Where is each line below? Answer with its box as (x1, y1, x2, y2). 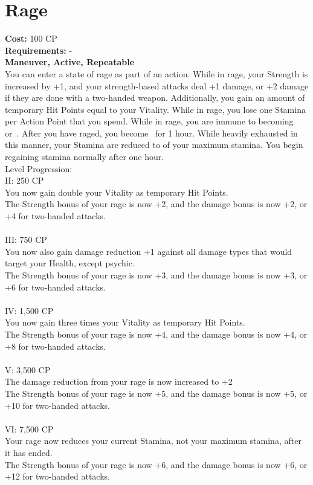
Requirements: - (5, 43, 73, 56)
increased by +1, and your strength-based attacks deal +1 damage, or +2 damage (5, 79, 309, 92)
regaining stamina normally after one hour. (5, 150, 164, 163)
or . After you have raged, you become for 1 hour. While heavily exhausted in (5, 126, 298, 139)
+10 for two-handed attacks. (5, 399, 110, 411)
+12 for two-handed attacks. (5, 470, 110, 483)
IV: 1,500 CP (5, 304, 54, 316)
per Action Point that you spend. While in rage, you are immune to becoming (5, 115, 294, 127)
